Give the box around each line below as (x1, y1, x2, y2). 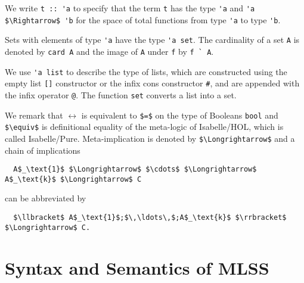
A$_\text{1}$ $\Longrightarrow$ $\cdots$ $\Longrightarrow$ (13, 165, 257, 174)
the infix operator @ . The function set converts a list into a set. (5, 88, 237, 101)
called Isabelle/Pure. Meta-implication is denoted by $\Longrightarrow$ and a (5, 132, 295, 144)
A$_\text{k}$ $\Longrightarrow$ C (5, 175, 142, 184)
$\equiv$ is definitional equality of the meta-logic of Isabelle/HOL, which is (5, 120, 284, 133)
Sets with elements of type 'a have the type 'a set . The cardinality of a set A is (5, 33, 300, 46)
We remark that (5, 108, 63, 121)
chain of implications (5, 144, 80, 156)
